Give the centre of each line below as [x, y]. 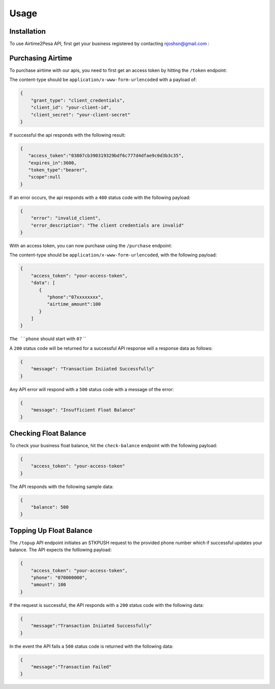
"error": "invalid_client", [66, 218]
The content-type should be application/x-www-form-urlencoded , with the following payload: [113, 255]
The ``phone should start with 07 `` [48, 339]
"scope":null [45, 177]
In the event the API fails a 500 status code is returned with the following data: [91, 646]
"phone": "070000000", [59, 578]
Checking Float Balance [48, 433]
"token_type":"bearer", [58, 170]
